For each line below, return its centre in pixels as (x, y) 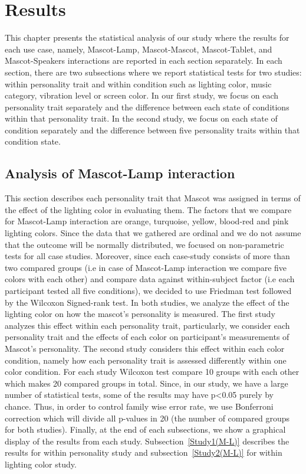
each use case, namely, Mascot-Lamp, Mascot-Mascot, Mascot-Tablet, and (139, 49)
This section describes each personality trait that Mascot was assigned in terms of (153, 198)
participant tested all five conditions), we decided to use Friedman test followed (148, 291)
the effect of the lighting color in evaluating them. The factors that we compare (148, 209)
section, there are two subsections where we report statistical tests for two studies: (153, 72)
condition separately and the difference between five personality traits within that (152, 130)
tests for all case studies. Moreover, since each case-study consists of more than (147, 256)
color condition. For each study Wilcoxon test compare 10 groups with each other (152, 372)
